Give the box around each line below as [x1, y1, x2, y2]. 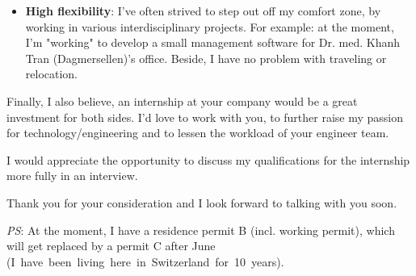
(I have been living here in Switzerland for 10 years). [6, 253, 284, 270]
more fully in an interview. [6, 167, 138, 184]
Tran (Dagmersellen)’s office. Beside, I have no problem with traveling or [25, 49, 387, 66]
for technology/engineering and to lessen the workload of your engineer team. [6, 124, 389, 141]
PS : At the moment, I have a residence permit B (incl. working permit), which [6, 221, 395, 238]
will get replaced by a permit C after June [6, 237, 216, 254]
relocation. [25, 65, 78, 82]
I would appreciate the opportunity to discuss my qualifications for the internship [6, 151, 410, 168]
